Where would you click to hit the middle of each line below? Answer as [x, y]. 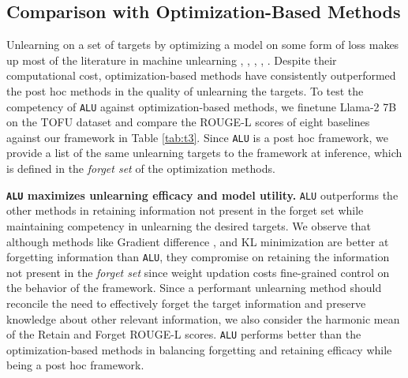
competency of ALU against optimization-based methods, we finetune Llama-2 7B [202, 106]
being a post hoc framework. [75, 365]
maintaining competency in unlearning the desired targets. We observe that [189, 225]
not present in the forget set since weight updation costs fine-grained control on [198, 272]
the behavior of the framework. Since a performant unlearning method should [194, 288]
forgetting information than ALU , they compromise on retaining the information [198, 257]
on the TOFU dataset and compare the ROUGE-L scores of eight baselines [188, 122]
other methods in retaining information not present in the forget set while [185, 210]
